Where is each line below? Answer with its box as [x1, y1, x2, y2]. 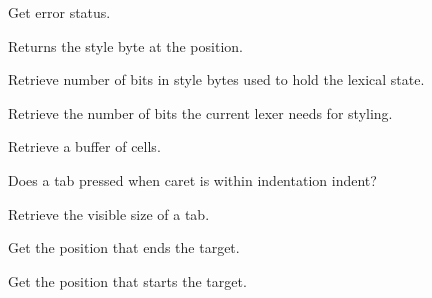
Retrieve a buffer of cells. [8, 136, 161, 157]
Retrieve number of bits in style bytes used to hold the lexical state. [8, 69, 425, 90]
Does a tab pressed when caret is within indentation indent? [8, 169, 377, 190]
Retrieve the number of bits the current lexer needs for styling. [8, 102, 393, 123]
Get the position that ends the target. [8, 237, 240, 258]
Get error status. [8, 2, 111, 22]
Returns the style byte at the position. [8, 35, 243, 56]
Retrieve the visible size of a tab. [8, 203, 210, 224]
